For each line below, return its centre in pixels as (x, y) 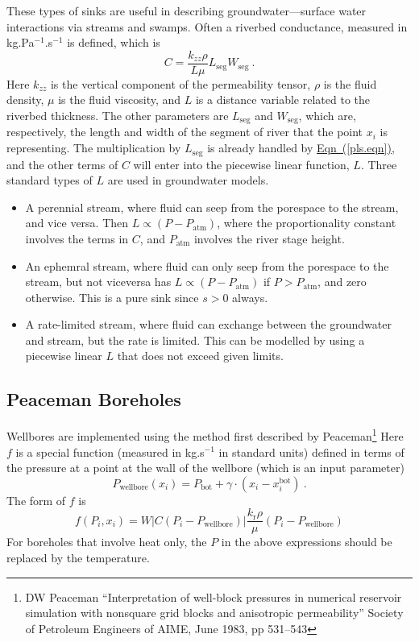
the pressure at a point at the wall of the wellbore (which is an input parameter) (205, 468)
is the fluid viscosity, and (120, 99)
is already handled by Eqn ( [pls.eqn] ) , (301, 148)
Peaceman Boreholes (94, 399)
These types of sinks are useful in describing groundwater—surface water (187, 10)
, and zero (342, 282)
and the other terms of (62, 164)
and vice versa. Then (77, 223)
